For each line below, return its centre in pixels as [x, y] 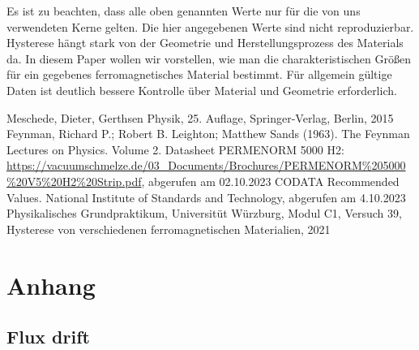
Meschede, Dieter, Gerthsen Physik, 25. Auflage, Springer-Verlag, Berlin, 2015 [200, 117]
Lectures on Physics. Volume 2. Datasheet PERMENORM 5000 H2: [175, 149]
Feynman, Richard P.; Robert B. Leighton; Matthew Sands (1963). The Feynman [208, 134]
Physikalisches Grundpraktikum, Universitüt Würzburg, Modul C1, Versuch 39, [204, 213]
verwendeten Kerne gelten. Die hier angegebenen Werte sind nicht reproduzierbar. [210, 26]
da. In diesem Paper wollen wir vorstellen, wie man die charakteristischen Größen [209, 58]
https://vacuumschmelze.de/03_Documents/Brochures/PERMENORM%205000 [206, 165]
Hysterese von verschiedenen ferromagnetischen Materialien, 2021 [169, 229]
